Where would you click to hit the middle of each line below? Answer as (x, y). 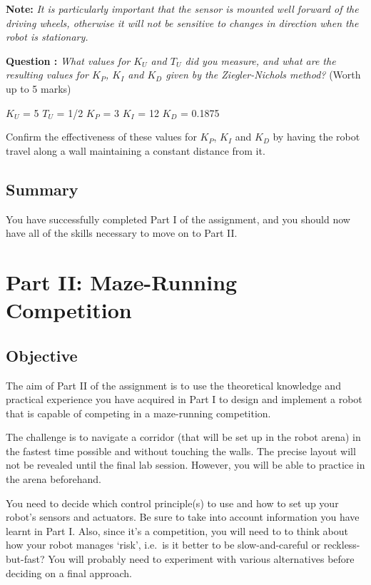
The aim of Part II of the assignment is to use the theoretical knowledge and (173, 385)
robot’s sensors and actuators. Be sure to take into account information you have (183, 517)
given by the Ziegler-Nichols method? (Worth (263, 75)
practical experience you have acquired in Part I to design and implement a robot (184, 399)
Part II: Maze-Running (122, 281)
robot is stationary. (47, 37)
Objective (42, 355)
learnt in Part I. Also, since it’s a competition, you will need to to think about (177, 530)
